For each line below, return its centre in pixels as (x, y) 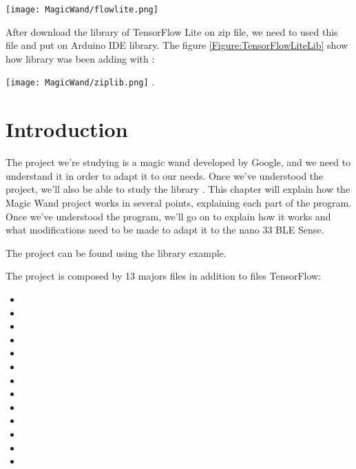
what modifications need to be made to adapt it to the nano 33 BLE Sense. (165, 230)
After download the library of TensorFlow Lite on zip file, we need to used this (172, 31)
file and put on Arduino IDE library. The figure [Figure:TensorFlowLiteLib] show (177, 45)
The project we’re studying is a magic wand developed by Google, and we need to (178, 162)
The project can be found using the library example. (116, 252)
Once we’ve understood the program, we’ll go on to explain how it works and (168, 216)
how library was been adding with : (80, 58)
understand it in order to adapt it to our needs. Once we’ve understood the (165, 175)
